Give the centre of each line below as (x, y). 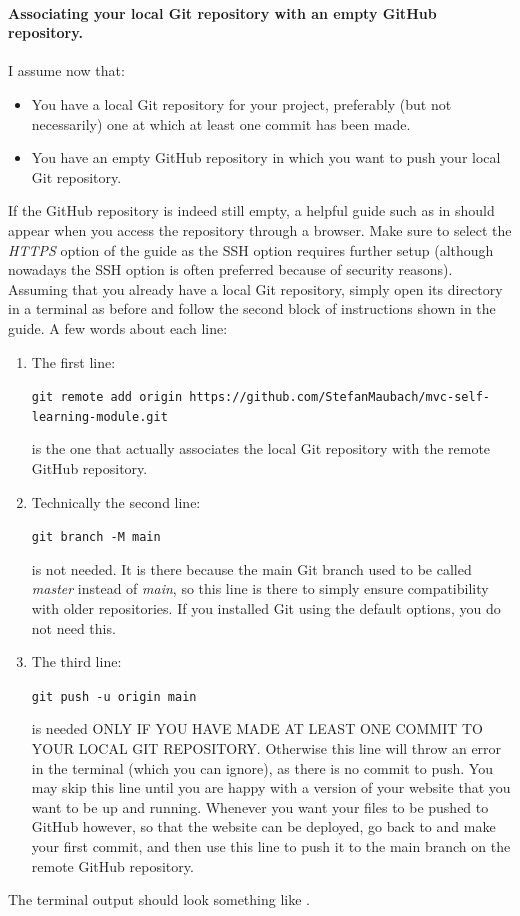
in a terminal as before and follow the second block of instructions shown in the (252, 308)
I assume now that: (66, 70)
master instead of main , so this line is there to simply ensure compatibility (260, 588)
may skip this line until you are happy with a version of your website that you (271, 787)
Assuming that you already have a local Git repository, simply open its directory (255, 288)
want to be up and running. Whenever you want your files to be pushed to (260, 806)
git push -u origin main (114, 696)
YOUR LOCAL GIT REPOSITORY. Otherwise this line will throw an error (266, 748)
